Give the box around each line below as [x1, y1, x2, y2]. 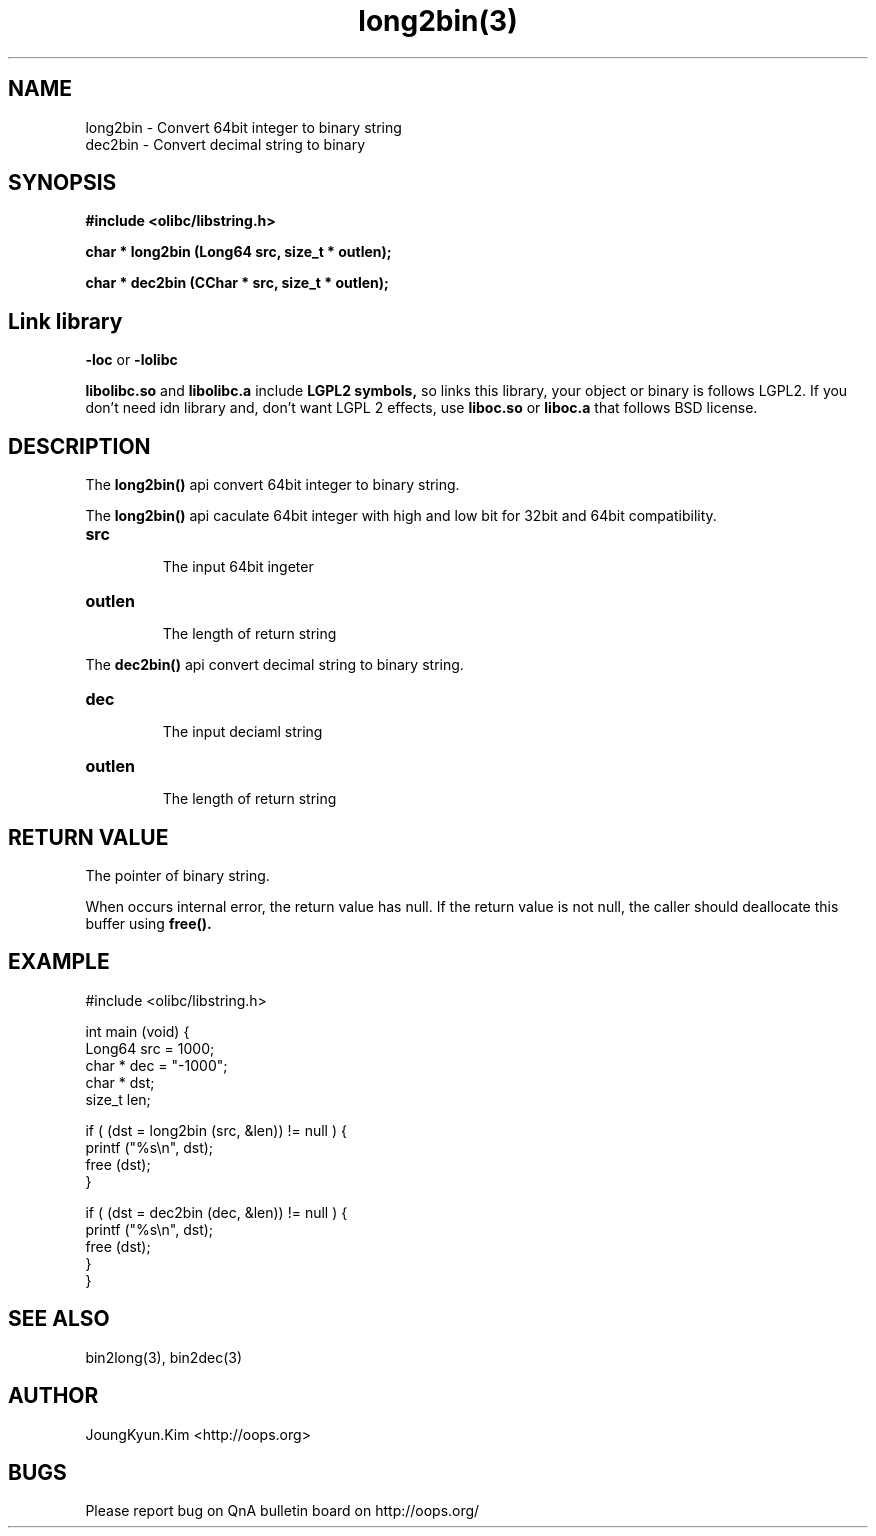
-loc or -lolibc [85, 351, 178, 369]
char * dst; [85, 1073, 155, 1091]
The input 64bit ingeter [162, 558, 314, 576]
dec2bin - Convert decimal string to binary [85, 135, 366, 153]
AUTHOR [8, 1383, 99, 1409]
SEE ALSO [8, 1306, 110, 1332]
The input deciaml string [162, 723, 323, 741]
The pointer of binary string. [85, 866, 270, 884]
